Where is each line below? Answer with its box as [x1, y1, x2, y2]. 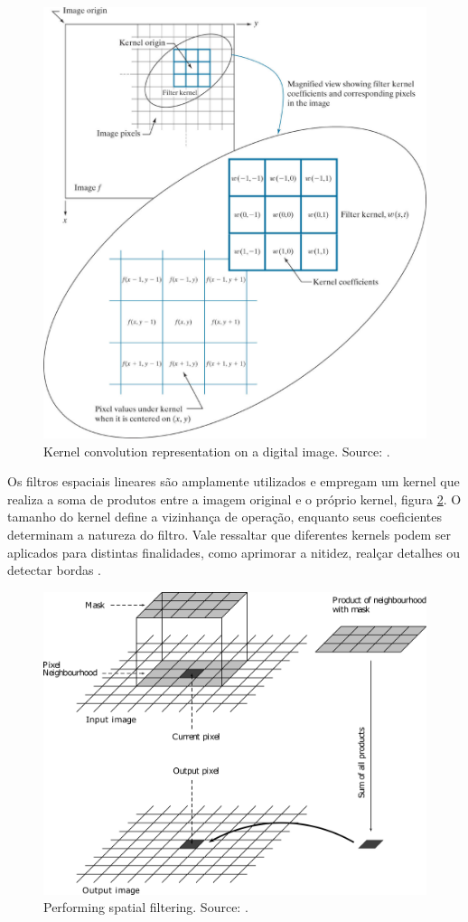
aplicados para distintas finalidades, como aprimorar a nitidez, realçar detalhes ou [7, 542, 461, 561]
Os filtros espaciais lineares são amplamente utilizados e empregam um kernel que [7, 472, 460, 491]
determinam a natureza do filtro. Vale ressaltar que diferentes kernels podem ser [7, 525, 452, 544]
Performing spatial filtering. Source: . [43, 898, 248, 917]
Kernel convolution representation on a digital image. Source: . [43, 441, 390, 460]
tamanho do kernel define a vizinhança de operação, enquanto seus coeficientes [7, 507, 442, 526]
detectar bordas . [7, 560, 102, 579]
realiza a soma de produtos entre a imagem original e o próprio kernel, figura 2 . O [7, 489, 462, 508]
